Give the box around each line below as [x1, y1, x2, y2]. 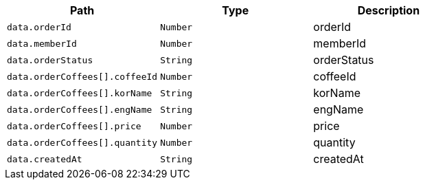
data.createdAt [7, 153, 82, 164]
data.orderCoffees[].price [7, 120, 141, 131]
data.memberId [7, 38, 77, 49]
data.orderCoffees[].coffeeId [7, 71, 158, 82]
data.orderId [7, 21, 71, 32]
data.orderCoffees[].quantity [7, 137, 158, 148]
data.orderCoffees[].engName [7, 104, 152, 115]
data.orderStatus [7, 54, 93, 65]
